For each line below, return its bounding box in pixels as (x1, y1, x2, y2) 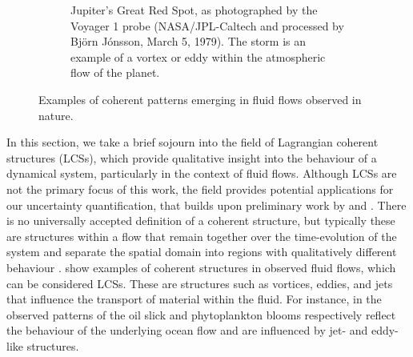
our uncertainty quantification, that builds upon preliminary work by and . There (6, 196, 407, 213)
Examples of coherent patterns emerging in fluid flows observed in (38, 90, 362, 107)
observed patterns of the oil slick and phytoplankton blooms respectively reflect (6, 306, 396, 323)
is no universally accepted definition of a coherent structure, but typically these (6, 212, 395, 229)
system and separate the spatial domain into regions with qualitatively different (6, 243, 397, 260)
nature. (38, 106, 74, 123)
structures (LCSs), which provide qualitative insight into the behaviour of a (6, 149, 377, 166)
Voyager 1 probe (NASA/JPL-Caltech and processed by (70, 17, 344, 34)
